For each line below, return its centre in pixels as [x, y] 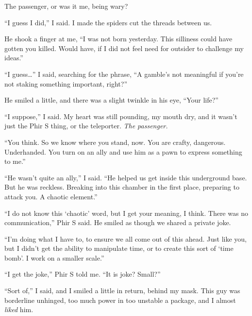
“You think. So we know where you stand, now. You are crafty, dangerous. [115, 142]
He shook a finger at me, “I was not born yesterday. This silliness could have [118, 39]
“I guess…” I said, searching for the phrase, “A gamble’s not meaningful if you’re [124, 74]
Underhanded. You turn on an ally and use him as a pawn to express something [123, 151]
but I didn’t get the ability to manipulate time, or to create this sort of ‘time [119, 248]
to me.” [15, 161]
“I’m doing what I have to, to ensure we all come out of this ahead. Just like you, [126, 238]
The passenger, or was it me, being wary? [66, 6]
